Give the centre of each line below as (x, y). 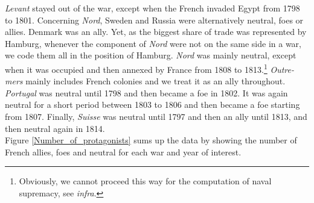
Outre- (282, 69)
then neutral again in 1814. (55, 128)
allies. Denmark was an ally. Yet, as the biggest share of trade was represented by (156, 32)
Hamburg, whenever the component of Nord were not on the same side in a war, (153, 43)
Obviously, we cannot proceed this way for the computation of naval (145, 181)
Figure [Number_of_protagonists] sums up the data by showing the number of (151, 140)
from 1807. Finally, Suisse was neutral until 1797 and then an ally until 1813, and (156, 116)
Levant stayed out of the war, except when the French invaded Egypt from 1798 (152, 8)
